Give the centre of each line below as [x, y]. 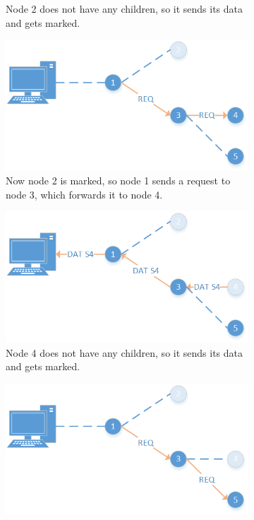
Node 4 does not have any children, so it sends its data [125, 352]
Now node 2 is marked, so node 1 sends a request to [118, 181]
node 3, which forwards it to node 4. [84, 194]
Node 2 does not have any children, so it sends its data [125, 8]
